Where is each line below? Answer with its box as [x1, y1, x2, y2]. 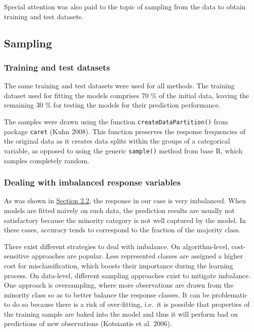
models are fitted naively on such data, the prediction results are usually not [4, 205, 235, 215]
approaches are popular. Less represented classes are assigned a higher [32, 251, 243, 261]
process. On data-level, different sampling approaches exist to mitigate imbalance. [4, 270, 251, 280]
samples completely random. [4, 155, 90, 165]
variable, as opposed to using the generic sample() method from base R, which [4, 145, 243, 155]
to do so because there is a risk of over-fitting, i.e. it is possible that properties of [4, 299, 250, 309]
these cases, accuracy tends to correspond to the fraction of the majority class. [4, 224, 241, 235]
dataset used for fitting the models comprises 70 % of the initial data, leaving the [4, 90, 249, 100]
